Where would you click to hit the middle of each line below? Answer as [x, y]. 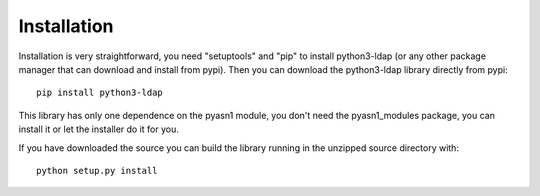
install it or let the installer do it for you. [99, 129]
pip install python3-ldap [100, 93]
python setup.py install [97, 170]
